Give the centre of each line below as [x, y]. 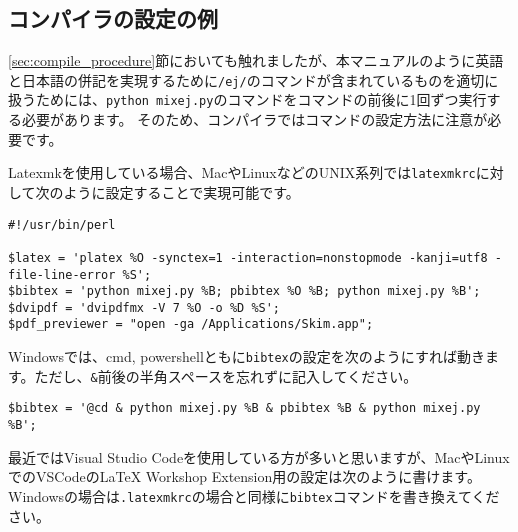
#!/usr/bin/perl [62, 224]
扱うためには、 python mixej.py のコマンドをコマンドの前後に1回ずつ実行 [247, 99]
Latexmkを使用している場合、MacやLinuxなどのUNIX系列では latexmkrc [242, 172]
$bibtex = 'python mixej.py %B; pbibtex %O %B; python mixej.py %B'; [244, 291]
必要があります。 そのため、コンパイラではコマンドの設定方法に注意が [254, 119]
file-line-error [62, 274]
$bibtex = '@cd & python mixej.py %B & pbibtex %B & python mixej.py [244, 408]
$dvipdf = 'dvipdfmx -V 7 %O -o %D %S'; [144, 307]
